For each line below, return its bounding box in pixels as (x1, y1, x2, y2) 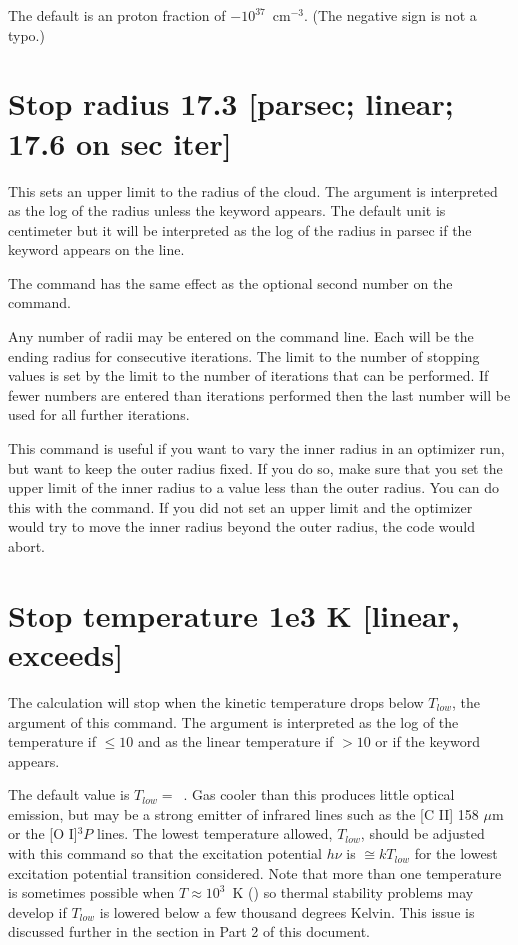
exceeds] (8, 633, 124, 674)
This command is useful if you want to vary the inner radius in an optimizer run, (8, 438, 505, 459)
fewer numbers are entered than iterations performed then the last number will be (8, 384, 511, 405)
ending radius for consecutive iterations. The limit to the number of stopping (8, 345, 480, 366)
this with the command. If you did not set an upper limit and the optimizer (8, 496, 473, 517)
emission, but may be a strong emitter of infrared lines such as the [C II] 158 (8, 803, 479, 824)
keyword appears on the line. (8, 239, 185, 260)
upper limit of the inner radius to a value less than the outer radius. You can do (8, 477, 499, 498)
